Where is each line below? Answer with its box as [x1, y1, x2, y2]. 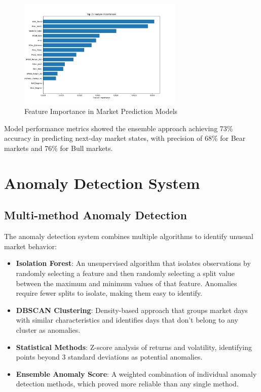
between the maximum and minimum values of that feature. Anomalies [16, 278, 237, 288]
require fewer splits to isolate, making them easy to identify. [16, 288, 202, 298]
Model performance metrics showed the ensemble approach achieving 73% [4, 123, 233, 133]
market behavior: [4, 241, 57, 251]
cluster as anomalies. [16, 324, 81, 335]
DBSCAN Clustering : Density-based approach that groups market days [16, 304, 248, 315]
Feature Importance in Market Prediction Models [24, 106, 178, 116]
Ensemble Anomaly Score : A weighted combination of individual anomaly [16, 368, 257, 379]
